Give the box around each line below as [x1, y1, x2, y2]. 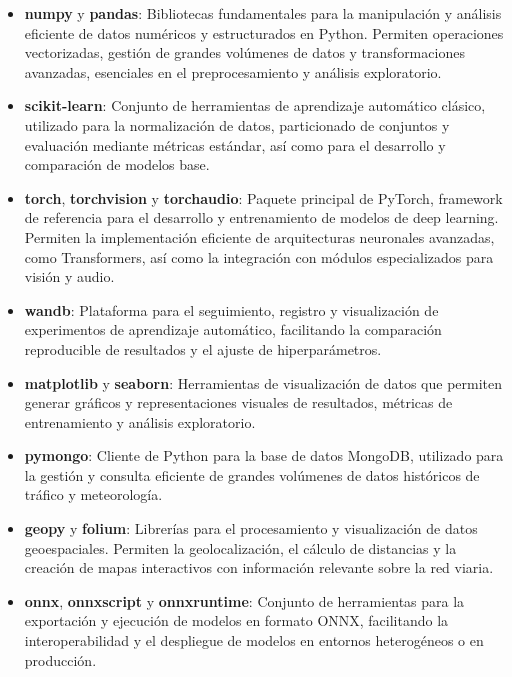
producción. [24, 649, 97, 670]
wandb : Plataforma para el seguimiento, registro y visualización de [24, 299, 439, 320]
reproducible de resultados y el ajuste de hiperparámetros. [24, 338, 382, 359]
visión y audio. [24, 266, 115, 287]
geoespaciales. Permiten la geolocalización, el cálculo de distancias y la [24, 537, 457, 558]
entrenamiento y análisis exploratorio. [24, 411, 256, 432]
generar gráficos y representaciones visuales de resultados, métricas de [24, 392, 453, 413]
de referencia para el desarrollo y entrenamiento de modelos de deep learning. [24, 207, 499, 228]
